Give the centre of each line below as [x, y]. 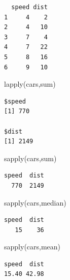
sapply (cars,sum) [30, 158]
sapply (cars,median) [35, 202]
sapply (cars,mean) [32, 247]
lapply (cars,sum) [30, 84]
